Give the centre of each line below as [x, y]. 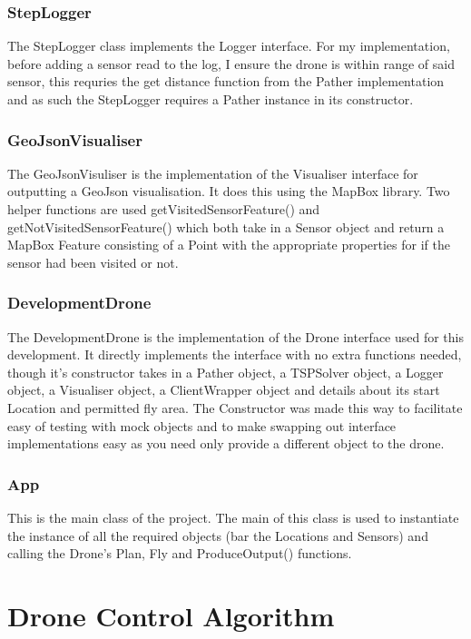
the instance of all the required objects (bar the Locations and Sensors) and [218, 535]
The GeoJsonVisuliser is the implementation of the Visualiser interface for [213, 173]
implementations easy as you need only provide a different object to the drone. [226, 443]
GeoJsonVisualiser [75, 139]
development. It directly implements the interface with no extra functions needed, [235, 354]
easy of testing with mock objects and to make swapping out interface [202, 425]
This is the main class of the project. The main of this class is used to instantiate [233, 517]
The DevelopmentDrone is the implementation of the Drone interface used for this [236, 336]
